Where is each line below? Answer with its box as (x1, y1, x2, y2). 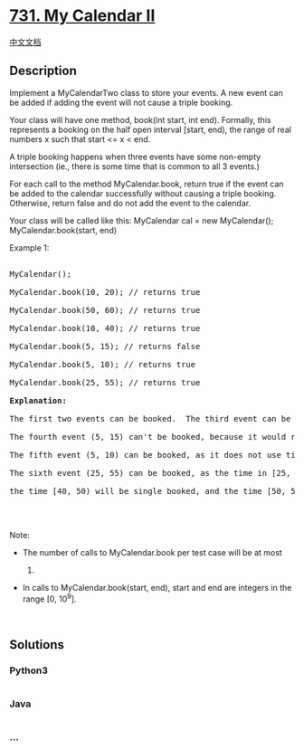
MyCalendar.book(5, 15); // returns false (9, 341, 201, 351)
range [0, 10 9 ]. (22, 592, 77, 604)
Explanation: (9, 395, 68, 405)
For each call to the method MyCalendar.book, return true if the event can (9, 178, 284, 189)
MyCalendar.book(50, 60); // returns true (9, 305, 201, 315)
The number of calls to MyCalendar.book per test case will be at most (22, 546, 282, 557)
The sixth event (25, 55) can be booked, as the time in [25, (9, 468, 291, 478)
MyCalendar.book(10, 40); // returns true (9, 323, 201, 333)
